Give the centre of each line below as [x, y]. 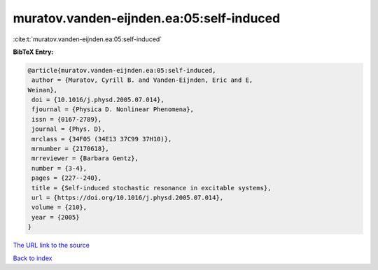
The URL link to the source [51, 246]
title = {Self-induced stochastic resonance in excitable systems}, [152, 188]
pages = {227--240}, [67, 178]
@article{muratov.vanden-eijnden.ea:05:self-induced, [122, 70]
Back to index [33, 258]
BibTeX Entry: [33, 52]
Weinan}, [43, 90]
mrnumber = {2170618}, [71, 149]
